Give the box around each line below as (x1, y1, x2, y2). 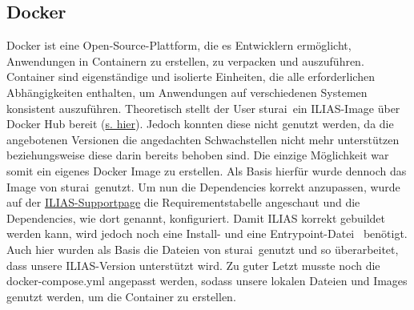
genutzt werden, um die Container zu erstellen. (6, 288, 236, 304)
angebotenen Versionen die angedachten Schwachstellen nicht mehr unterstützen (6, 131, 400, 147)
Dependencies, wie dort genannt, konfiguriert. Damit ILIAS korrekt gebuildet (6, 209, 386, 226)
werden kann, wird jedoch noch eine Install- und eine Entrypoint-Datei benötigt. (6, 225, 408, 242)
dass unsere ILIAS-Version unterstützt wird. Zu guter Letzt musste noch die (6, 256, 380, 273)
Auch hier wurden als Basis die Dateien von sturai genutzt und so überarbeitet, (6, 240, 399, 257)
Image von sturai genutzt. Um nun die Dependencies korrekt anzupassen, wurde (6, 178, 400, 195)
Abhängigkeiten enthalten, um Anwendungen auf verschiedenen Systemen (6, 83, 368, 100)
